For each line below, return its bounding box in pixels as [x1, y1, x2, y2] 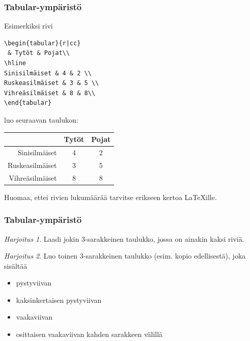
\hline [4, 60, 26, 67]
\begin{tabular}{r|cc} [4, 39, 81, 47]
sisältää [4, 260, 27, 271]
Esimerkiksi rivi [4, 20, 53, 31]
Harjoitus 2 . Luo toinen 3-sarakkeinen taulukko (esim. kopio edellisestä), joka [4, 250, 246, 261]
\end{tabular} [4, 99, 52, 107]
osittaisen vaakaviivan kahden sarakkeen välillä [16, 329, 163, 339]
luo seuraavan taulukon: [4, 114, 78, 125]
